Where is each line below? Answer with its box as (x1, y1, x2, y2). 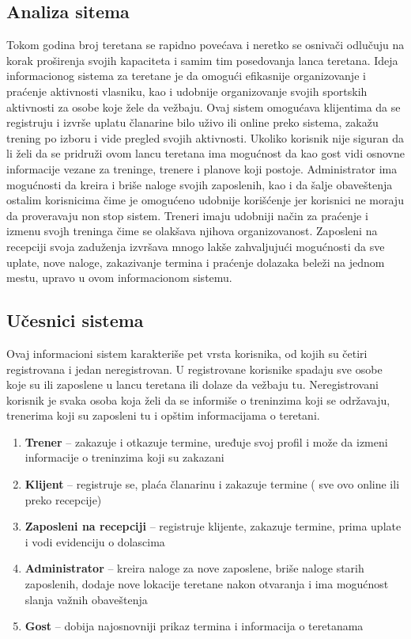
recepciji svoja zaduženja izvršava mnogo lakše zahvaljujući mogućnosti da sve (6, 238, 385, 254)
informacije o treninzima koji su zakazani (25, 449, 224, 466)
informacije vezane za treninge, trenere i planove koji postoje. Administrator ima (6, 160, 398, 177)
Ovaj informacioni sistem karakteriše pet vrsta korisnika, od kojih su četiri (6, 344, 368, 361)
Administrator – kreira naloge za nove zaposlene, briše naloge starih (25, 560, 364, 576)
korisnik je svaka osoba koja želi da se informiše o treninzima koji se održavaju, (6, 391, 390, 408)
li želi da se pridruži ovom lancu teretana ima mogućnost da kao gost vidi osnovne (6, 145, 405, 162)
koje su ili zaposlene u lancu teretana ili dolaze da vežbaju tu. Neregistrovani (6, 376, 379, 393)
